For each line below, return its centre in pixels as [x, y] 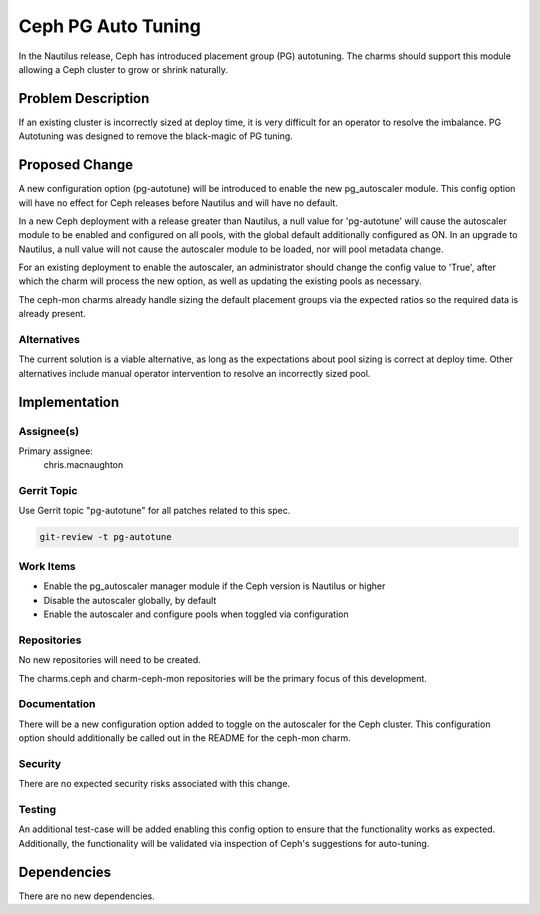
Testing [37, 809]
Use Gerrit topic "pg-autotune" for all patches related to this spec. [154, 511]
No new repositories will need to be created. [110, 660]
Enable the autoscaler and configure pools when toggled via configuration [196, 614]
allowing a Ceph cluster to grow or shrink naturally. [123, 69]
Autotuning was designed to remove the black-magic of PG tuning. [156, 136]
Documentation [57, 704]
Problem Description [84, 98]
